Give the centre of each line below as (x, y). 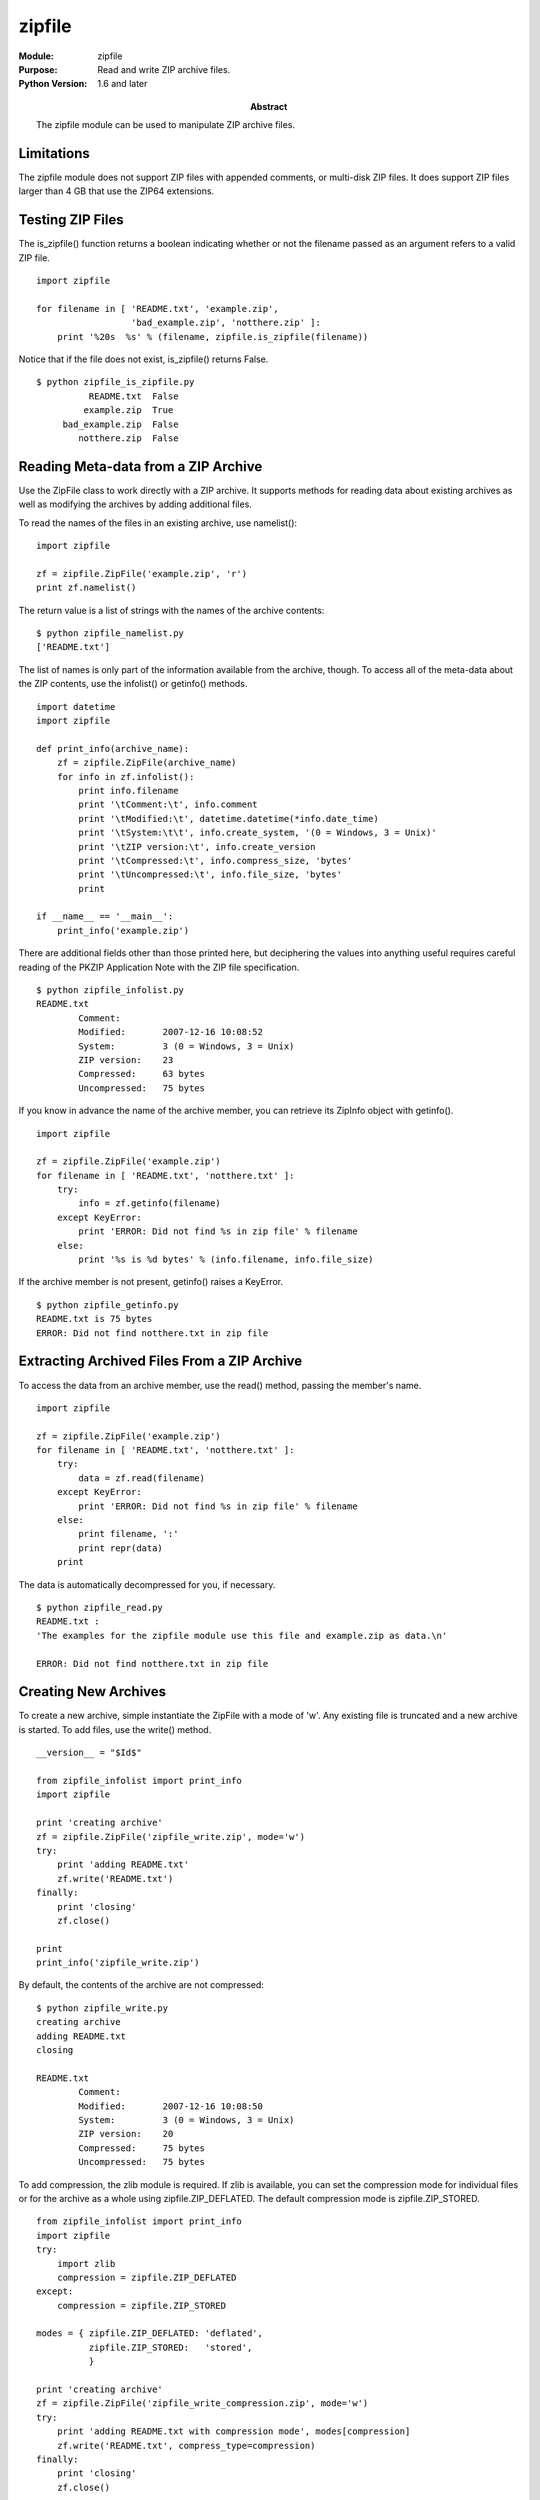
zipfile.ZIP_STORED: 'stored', (170, 2347)
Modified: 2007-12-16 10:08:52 (171, 1032)
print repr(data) (121, 1548)
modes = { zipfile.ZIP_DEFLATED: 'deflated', (150, 2333)
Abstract (269, 106)
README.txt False (133, 396)
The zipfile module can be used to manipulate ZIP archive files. (165, 125)
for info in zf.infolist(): (125, 776)
